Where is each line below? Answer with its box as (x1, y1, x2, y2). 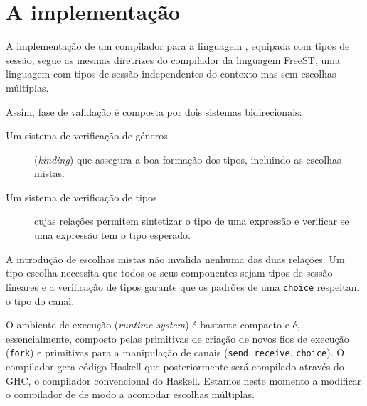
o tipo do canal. (6, 293, 75, 308)
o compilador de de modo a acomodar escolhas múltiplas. (6, 387, 255, 402)
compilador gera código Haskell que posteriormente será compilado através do (6, 358, 344, 373)
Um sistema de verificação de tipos (6, 189, 157, 204)
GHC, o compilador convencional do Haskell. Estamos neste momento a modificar (6, 373, 362, 388)
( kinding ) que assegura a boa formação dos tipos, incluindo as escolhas (34, 151, 341, 166)
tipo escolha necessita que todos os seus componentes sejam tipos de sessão (6, 265, 333, 280)
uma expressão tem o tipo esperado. (34, 228, 191, 242)
